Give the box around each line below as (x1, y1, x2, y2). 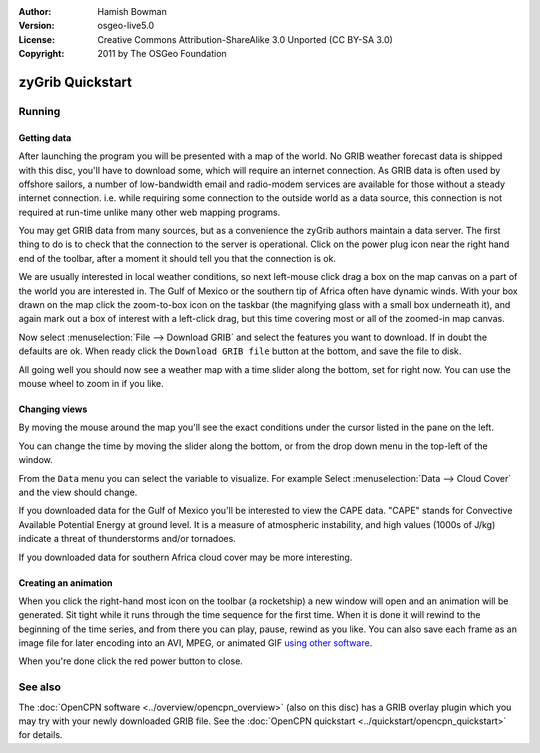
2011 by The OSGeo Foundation (97, 48, 227, 60)
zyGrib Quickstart (18, 73, 132, 90)
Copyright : (18, 48, 65, 60)
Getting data (18, 131, 72, 144)
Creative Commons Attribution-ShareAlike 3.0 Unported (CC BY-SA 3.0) (97, 33, 394, 45)
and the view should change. (18, 486, 138, 498)
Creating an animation (18, 576, 114, 589)
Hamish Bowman (97, 6, 167, 17)
